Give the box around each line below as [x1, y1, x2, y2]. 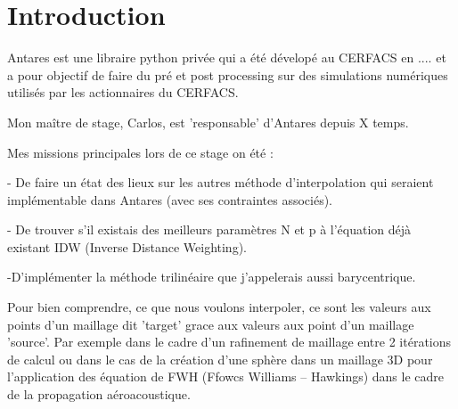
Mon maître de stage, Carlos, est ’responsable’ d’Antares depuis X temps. [7, 112, 409, 131]
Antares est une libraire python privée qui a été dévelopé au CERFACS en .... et [7, 48, 446, 67]
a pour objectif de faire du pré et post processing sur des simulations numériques [7, 65, 448, 84]
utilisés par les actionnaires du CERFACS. [7, 83, 239, 102]
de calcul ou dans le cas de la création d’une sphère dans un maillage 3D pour [7, 349, 433, 368]
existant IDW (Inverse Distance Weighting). [7, 237, 247, 256]
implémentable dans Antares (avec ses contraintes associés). [7, 190, 333, 209]
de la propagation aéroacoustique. [7, 385, 191, 404]
